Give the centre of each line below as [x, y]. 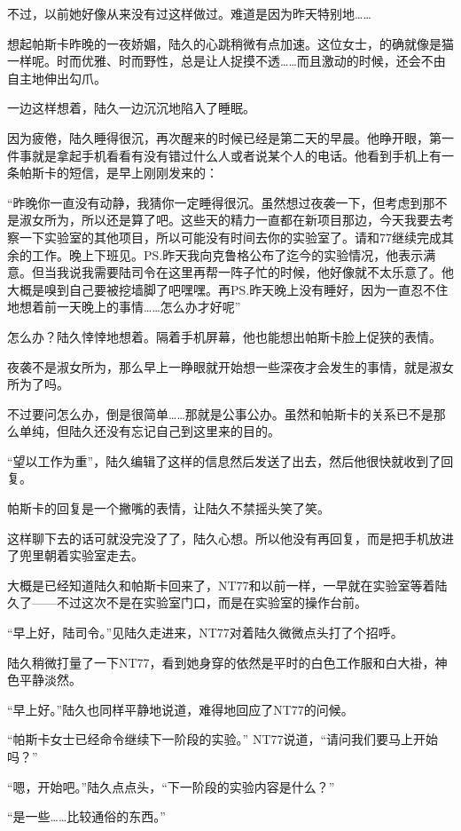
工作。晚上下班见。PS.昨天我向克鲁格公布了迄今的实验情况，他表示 [227, 254]
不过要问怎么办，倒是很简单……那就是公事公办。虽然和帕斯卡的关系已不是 [220, 413]
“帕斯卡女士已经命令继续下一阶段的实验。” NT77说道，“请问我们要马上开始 [223, 739]
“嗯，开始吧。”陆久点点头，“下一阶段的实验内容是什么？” [171, 786]
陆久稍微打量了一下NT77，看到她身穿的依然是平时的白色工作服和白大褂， [221, 662]
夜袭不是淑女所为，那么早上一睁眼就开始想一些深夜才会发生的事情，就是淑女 [230, 366]
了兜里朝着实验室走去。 [75, 555]
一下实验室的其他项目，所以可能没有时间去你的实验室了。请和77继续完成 [230, 237]
